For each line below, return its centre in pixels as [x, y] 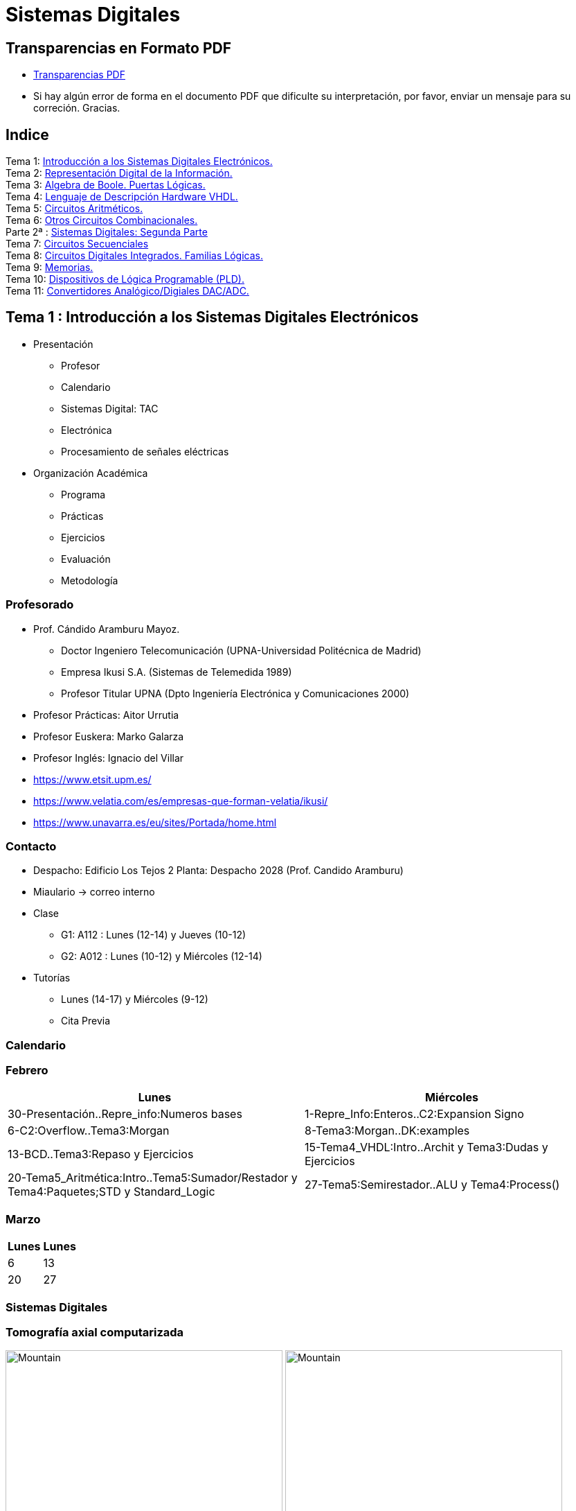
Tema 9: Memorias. [49, 268]
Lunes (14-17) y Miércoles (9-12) [135, 999]
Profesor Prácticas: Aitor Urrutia [106, 715]
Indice [27, 134]
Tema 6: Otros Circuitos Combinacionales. [102, 220]
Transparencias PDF [79, 75]
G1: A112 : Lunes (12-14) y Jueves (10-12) [154, 935]
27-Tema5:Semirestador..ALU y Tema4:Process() [432, 1185]
